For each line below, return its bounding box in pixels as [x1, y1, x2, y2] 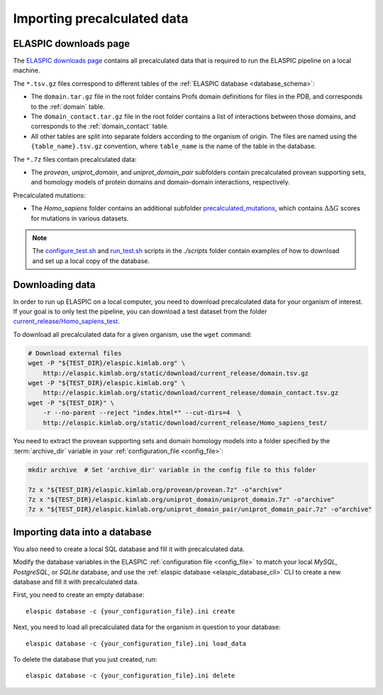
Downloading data [13, 279, 96, 291]
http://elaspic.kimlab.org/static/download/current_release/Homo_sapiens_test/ [43, 418, 328, 427]
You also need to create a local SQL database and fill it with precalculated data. [13, 545, 245, 553]
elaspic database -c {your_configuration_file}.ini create [26, 607, 235, 615]
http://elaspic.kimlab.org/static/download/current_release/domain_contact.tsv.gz [43, 389, 339, 397]
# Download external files [28, 349, 122, 357]
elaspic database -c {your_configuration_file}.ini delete [26, 672, 235, 680]
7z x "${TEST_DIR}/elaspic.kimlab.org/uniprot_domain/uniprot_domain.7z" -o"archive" [28, 496, 335, 504]
